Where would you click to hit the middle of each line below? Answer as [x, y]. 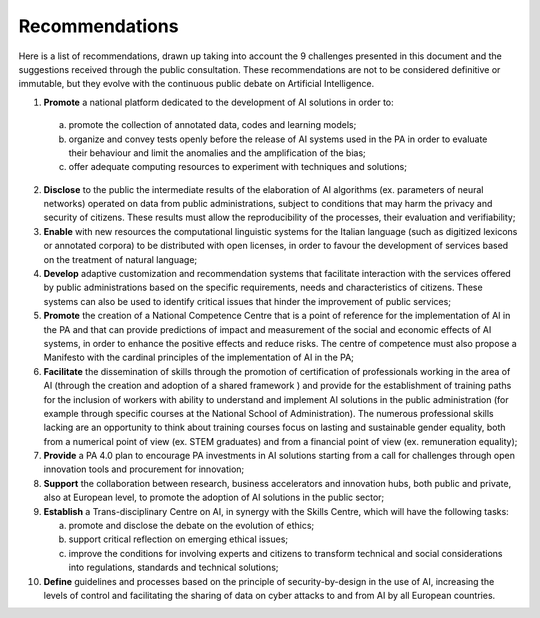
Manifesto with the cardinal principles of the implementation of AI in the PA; [199, 357]
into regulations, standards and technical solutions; [173, 567]
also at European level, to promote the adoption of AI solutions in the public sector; [214, 497]
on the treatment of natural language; [120, 259]
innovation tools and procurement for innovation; [144, 469]
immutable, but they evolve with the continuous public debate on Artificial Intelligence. [196, 84]
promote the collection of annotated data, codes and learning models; [212, 125]
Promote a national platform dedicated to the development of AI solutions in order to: [218, 102]
